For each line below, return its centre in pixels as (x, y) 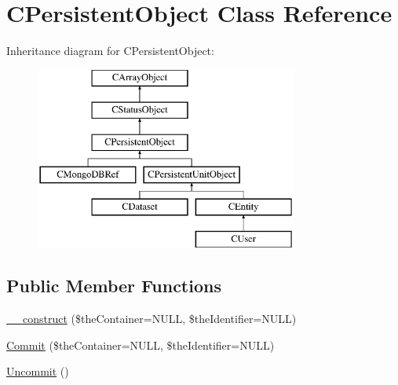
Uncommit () (38, 371)
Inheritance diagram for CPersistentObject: (110, 51)
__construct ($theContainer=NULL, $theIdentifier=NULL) (152, 319)
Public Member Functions (114, 286)
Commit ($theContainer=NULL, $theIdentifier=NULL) (141, 345)
